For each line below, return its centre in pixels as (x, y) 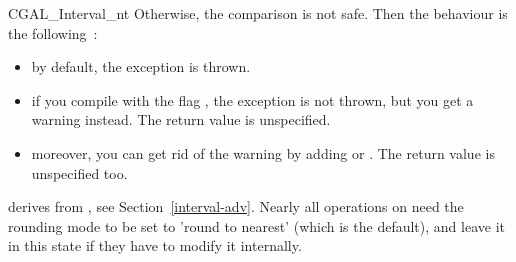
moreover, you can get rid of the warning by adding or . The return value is (263, 152)
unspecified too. (79, 172)
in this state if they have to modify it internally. (155, 245)
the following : (53, 32)
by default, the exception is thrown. (141, 66)
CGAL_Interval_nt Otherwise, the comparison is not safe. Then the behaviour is (258, 13)
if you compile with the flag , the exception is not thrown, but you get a (252, 99)
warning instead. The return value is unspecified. (181, 119)
